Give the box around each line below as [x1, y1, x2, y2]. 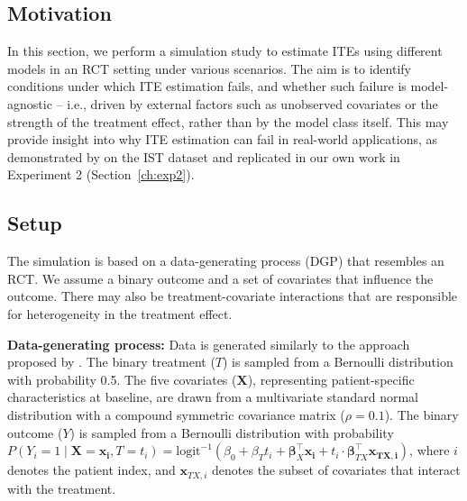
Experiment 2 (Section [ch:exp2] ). [7, 165, 195, 184]
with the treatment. [7, 478, 116, 497]
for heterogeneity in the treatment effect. [7, 304, 233, 323]
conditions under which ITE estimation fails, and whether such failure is [7, 77, 407, 96]
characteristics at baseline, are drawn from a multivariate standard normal [7, 387, 419, 406]
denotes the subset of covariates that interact [212, 460, 461, 479]
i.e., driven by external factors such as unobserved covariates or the [67, 94, 438, 113]
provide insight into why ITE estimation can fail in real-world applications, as [7, 130, 438, 149]
